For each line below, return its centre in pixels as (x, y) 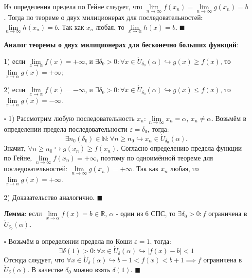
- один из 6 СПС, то (146, 213)
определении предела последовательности (66, 129)
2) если (15, 89)
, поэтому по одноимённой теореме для (155, 157)
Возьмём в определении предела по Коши (70, 241)
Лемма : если (23, 213)
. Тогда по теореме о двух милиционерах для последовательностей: (103, 17)
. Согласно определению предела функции (179, 148)
